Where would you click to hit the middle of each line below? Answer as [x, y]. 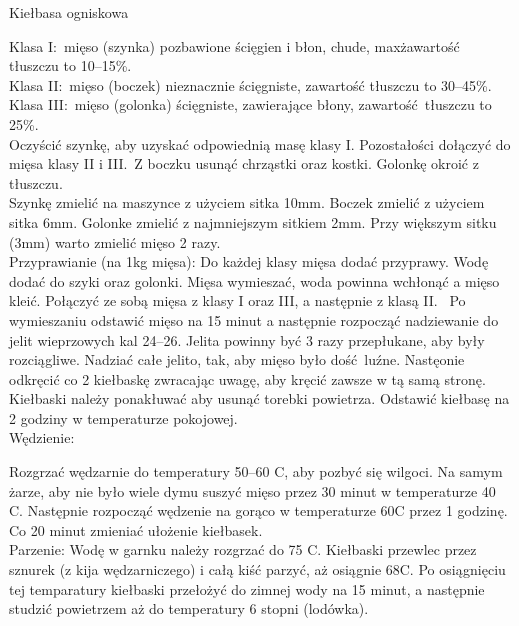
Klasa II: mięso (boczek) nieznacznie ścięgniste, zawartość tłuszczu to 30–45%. [250, 84]
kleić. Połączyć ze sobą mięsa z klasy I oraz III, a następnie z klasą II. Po [237, 300]
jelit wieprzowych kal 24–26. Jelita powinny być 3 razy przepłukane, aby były [247, 339]
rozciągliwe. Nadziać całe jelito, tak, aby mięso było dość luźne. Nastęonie [237, 359]
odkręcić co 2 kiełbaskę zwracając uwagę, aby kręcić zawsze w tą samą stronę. [247, 378]
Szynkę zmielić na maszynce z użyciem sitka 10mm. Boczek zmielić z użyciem [247, 202]
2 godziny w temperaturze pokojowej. [123, 417]
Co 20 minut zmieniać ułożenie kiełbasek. [136, 529]
